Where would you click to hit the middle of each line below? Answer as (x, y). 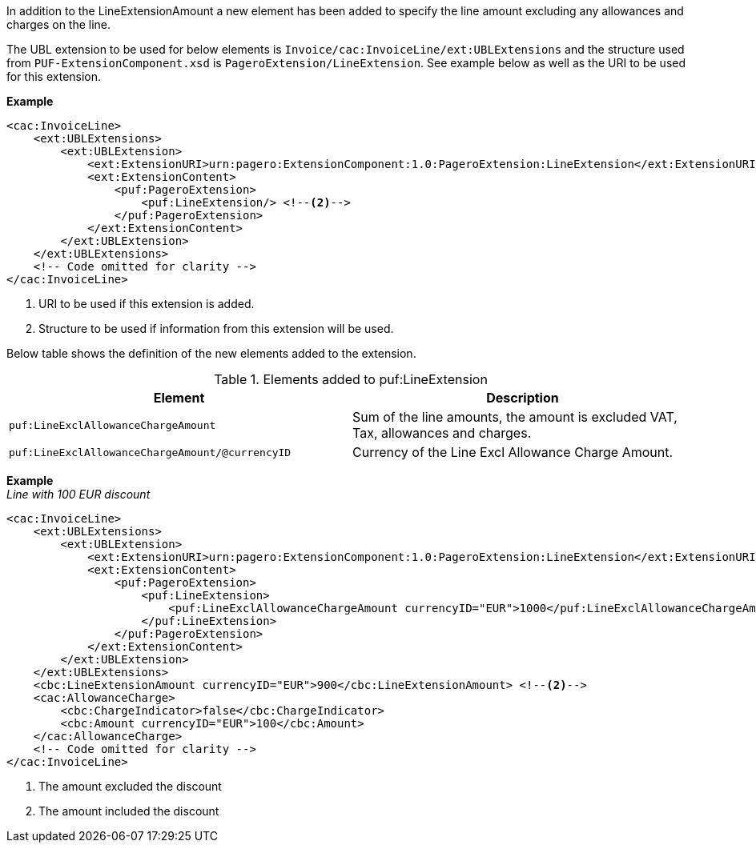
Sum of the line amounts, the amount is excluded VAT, (515, 417)
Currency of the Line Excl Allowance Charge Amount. (513, 452)
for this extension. (54, 76)
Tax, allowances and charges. (442, 433)
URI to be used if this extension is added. (147, 304)
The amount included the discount (129, 811)
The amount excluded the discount (130, 786)
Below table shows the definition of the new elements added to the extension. (211, 353)
